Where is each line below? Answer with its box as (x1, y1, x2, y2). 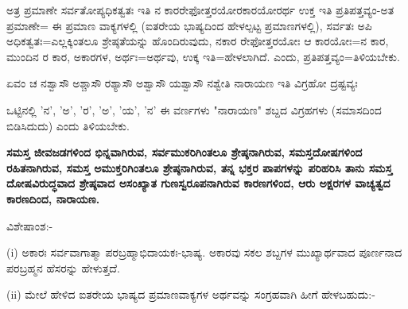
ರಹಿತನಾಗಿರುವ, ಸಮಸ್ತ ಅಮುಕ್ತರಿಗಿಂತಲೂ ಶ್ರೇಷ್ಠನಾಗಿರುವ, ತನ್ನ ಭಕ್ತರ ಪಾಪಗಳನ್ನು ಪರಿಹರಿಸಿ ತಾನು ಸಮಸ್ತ (6, 159, 393, 176)
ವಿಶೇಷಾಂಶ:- (6, 217, 53, 234)
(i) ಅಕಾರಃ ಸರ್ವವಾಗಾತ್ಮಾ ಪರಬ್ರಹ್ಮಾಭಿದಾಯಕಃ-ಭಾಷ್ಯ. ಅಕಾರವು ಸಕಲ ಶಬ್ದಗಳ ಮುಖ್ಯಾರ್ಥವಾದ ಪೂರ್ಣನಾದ (6, 244, 402, 261)
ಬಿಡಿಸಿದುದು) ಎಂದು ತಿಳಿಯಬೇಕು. (6, 117, 130, 133)
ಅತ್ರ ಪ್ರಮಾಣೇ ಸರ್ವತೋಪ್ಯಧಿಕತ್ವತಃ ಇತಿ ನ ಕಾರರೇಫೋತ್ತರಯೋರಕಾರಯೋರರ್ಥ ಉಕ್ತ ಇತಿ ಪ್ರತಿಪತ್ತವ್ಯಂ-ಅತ (6, 2, 394, 17)
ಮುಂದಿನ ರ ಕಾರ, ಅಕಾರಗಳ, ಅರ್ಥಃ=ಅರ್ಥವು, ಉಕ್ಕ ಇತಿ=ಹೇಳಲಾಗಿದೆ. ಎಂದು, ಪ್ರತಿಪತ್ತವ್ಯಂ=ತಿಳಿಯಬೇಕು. (6, 48, 400, 64)
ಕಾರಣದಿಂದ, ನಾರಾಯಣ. (6, 190, 100, 207)
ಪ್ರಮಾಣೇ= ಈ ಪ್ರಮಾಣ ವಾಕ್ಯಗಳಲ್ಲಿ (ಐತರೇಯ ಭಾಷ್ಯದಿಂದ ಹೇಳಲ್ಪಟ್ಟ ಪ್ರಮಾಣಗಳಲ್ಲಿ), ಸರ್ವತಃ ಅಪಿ (6, 17, 372, 33)
